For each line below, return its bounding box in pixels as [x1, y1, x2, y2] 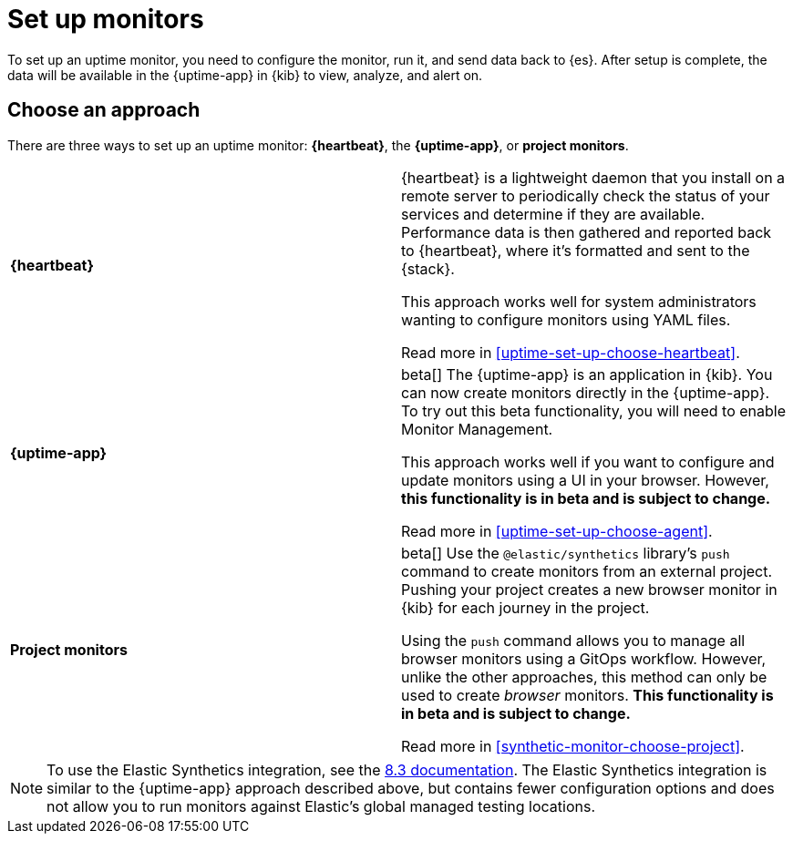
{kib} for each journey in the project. [401, 598, 650, 617]
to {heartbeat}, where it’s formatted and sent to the [401, 241, 750, 260]
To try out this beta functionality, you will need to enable [401, 401, 787, 420]
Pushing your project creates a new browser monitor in [401, 579, 778, 599]
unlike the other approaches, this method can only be [401, 667, 767, 686]
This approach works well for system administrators [401, 292, 757, 311]
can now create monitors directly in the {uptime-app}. [401, 383, 770, 402]
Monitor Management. [401, 419, 553, 438]
